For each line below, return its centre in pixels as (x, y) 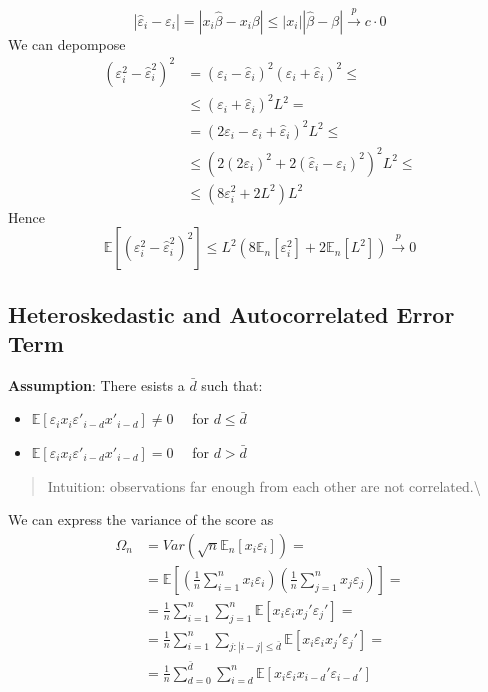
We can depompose (67, 43)
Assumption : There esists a (96, 384)
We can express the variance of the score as (141, 519)
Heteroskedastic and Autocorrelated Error (231, 313)
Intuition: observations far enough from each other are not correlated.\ (264, 485)
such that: (232, 384)
